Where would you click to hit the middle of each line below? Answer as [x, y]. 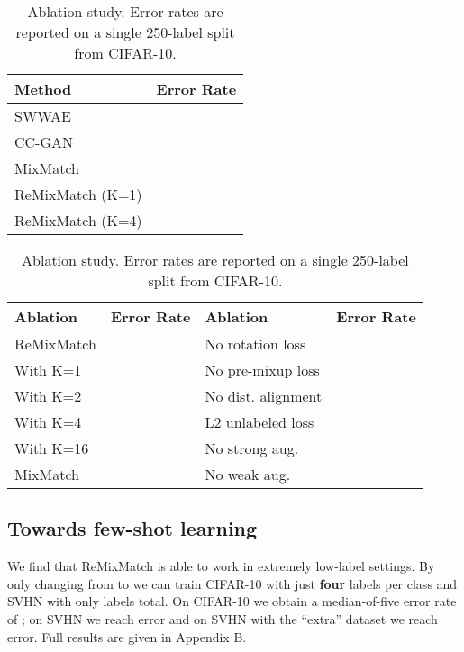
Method [43, 89]
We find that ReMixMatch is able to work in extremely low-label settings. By [221, 566]
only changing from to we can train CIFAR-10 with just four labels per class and [232, 583]
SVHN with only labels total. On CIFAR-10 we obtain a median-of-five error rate [232, 601]
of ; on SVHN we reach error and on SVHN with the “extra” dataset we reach [223, 618]
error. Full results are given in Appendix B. [127, 636]
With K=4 [48, 422]
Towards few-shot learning [132, 528]
